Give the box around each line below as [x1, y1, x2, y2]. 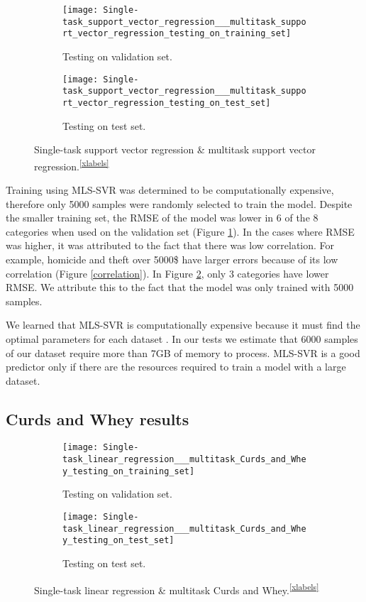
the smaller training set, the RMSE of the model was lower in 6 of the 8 [6, 210, 318, 225]
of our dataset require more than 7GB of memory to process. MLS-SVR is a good [6, 345, 360, 360]
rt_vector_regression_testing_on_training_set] [62, 28, 292, 39]
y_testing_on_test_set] [62, 535, 174, 546]
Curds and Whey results [6, 407, 189, 429]
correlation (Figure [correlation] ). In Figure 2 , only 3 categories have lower [6, 266, 329, 280]
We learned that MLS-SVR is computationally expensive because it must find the [6, 317, 360, 332]
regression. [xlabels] [34, 156, 109, 173]
